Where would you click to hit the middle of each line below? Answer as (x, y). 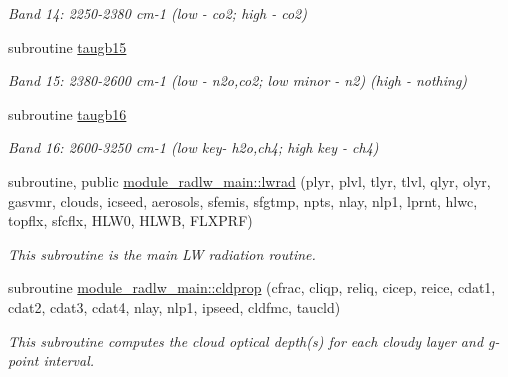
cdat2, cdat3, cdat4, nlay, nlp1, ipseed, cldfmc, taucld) (174, 306)
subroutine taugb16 (67, 113)
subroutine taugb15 (67, 46)
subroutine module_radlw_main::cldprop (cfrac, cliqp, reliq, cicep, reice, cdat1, (252, 287)
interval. (69, 360)
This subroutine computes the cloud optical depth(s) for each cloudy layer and (246, 340)
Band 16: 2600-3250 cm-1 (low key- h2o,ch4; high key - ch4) (193, 147)
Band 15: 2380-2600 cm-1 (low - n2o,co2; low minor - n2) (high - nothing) (238, 80)
